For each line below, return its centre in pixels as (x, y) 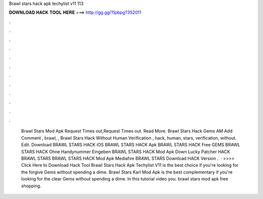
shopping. (31, 186)
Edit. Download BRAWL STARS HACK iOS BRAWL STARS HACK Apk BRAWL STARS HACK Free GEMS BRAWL (131, 145)
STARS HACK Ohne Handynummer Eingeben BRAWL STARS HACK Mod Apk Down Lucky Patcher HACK (126, 152)
